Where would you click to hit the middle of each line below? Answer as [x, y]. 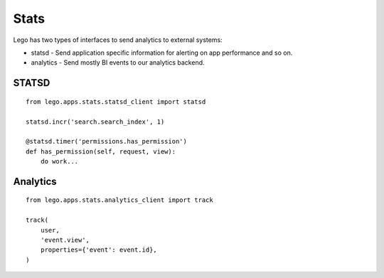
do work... [59, 161]
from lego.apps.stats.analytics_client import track [119, 200]
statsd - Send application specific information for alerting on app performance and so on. [162, 53]
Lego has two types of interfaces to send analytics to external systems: [118, 40]
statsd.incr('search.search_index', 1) [95, 122]
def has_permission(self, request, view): [101, 151]
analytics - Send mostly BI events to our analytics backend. [118, 63]
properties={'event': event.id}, [99, 250]
